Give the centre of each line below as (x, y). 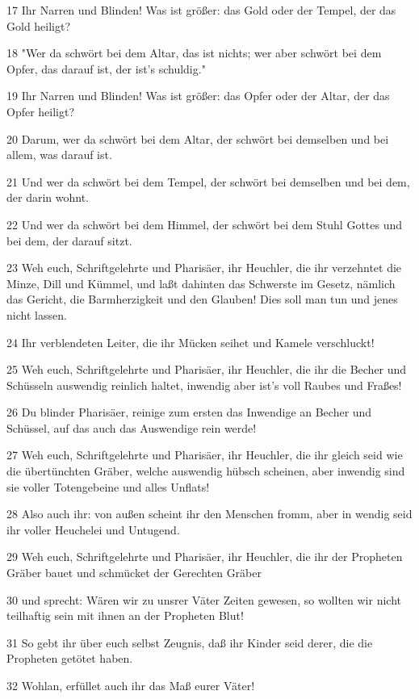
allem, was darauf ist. (59, 155)
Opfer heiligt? (41, 111)
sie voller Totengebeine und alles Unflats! (108, 486)
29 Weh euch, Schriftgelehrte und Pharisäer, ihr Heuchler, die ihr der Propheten (205, 557)
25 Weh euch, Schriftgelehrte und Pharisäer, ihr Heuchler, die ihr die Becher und (207, 369)
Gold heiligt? (39, 25)
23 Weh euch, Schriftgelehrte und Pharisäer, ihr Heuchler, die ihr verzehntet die (204, 268)
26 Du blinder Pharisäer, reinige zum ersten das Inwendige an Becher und (189, 412)
